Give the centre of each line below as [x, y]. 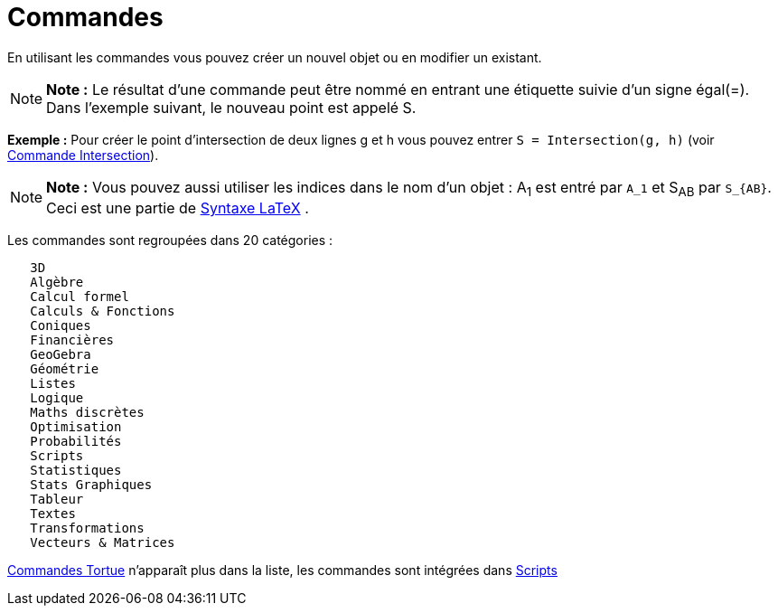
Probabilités [76, 441]
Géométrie [65, 368]
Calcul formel [80, 296]
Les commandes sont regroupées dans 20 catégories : [170, 240]
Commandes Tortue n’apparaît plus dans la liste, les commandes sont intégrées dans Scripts [282, 570]
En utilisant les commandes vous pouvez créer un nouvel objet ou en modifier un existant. [275, 57]
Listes [53, 383]
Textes [53, 513]
